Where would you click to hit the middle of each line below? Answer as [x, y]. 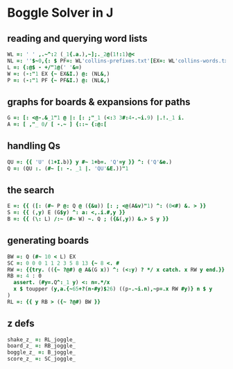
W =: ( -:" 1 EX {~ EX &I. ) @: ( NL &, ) [59, 74]
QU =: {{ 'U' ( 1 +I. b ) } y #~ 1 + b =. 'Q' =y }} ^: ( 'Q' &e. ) [89, 162]
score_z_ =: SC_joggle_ [42, 359]
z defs [21, 323]
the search [31, 190]
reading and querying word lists [77, 39]
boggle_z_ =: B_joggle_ [42, 352]
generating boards [48, 241]
